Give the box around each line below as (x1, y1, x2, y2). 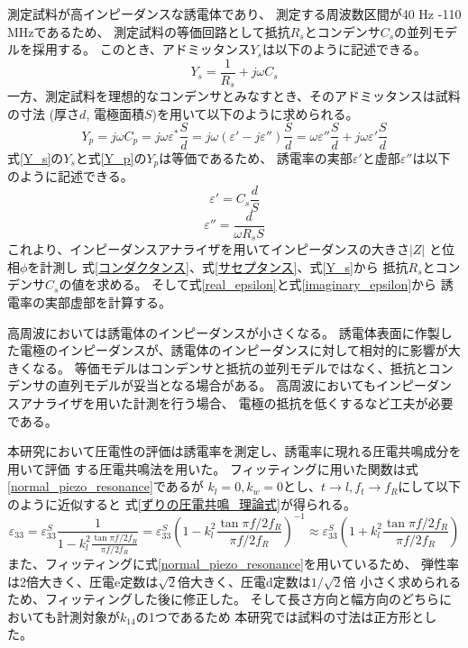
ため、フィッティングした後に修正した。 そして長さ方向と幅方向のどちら (7, 589, 440, 608)
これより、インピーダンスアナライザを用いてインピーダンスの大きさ (7, 240, 409, 259)
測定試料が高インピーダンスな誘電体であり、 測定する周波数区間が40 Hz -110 (7, 5, 462, 23)
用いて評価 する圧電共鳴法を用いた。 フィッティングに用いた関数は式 (7, 459, 418, 478)
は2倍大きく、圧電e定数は (7, 571, 159, 590)
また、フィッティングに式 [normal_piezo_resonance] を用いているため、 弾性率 (7, 554, 460, 573)
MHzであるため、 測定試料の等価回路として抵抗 (7, 22, 290, 41)
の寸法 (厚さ (7, 104, 80, 123)
